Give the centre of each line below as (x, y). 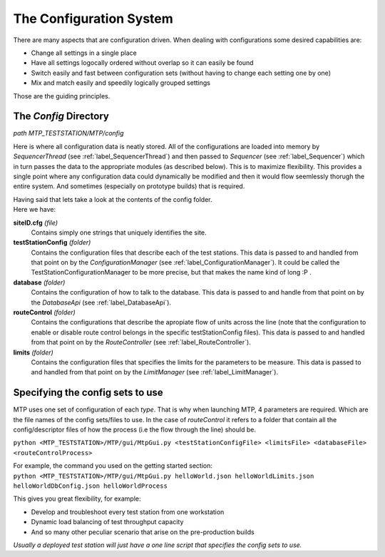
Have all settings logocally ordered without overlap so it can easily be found (142, 63)
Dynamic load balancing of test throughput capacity (107, 522)
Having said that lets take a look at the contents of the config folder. (113, 199)
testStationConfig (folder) (52, 242)
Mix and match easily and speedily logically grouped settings (120, 83)
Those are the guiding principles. (62, 96)
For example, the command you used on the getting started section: (113, 466)
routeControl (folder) (45, 312)
